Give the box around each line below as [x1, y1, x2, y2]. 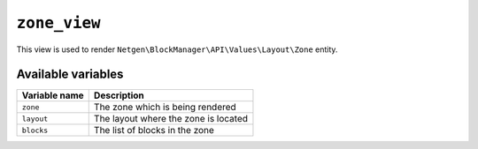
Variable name [21, 89, 84, 101]
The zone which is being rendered [93, 101, 236, 114]
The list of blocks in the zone [93, 124, 214, 137]
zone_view [16, 13, 101, 33]
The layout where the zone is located [93, 113, 248, 125]
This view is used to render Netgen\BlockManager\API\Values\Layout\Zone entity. [16, 44, 338, 55]
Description [93, 89, 145, 101]
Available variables [16, 67, 124, 82]
